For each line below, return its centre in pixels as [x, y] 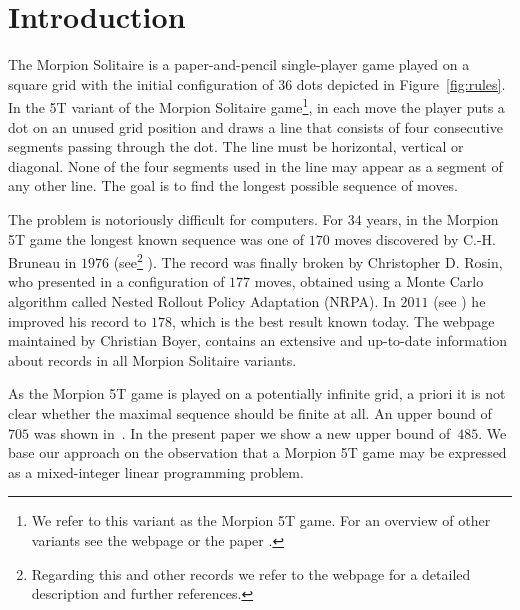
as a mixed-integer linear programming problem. [156, 471]
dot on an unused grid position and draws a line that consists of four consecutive [255, 126]
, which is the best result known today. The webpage [333, 320]
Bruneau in [42, 261]
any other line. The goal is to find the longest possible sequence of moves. [233, 185]
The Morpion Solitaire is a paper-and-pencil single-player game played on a [239, 64]
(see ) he [459, 300]
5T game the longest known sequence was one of [156, 238]
